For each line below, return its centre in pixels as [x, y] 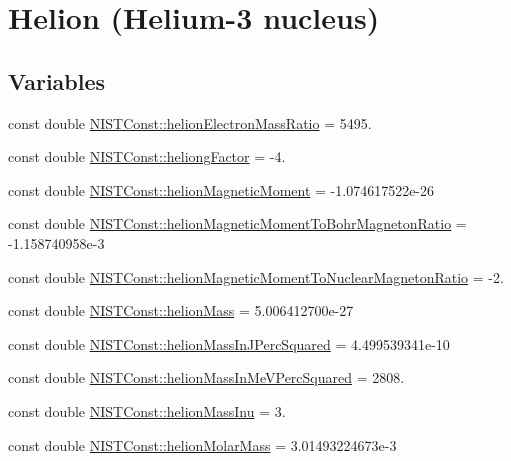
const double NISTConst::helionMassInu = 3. [147, 410]
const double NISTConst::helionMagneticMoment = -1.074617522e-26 [221, 189]
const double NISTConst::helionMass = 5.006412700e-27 [181, 310]
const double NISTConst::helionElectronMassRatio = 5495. [190, 122]
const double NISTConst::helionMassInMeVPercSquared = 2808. [206, 377]
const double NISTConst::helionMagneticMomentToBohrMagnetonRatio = [237, 223]
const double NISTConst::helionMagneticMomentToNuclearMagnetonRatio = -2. [256, 276]
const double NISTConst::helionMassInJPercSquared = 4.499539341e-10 [229, 343]
